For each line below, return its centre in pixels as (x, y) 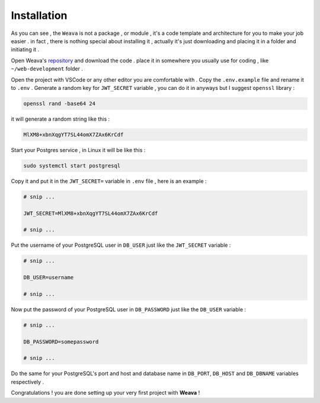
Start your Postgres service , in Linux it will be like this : (78, 150)
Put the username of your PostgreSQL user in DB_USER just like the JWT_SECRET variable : (121, 245)
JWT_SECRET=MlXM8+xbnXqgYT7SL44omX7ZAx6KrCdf (91, 213)
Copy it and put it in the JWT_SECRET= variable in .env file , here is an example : (109, 181)
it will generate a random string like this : (60, 119)
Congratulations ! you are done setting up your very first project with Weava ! (105, 393)
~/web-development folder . (47, 69)
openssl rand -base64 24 (60, 103)
